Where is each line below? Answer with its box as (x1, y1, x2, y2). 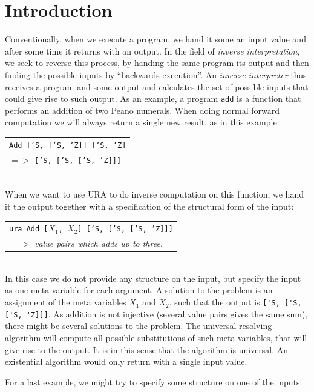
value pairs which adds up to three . (34, 237, 163, 250)
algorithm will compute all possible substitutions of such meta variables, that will (5, 331, 307, 344)
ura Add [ (9, 225, 48, 234)
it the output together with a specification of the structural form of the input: (5, 199, 294, 212)
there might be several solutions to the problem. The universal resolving (5, 319, 272, 332)
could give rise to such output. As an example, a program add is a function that (5, 92, 301, 105)
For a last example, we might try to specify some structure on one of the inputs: (5, 375, 303, 388)
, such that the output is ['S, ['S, (169, 296, 302, 308)
